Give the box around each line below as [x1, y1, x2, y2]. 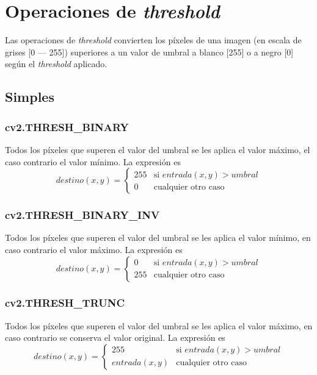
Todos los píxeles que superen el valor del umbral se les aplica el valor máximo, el [5, 143, 310, 155]
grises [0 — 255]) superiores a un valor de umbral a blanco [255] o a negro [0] [5, 45, 294, 58]
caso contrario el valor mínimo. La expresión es [5, 155, 181, 168]
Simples [5, 87, 54, 106]
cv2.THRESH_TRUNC [5, 295, 125, 310]
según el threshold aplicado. [5, 57, 107, 70]
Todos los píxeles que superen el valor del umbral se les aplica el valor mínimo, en [5, 231, 311, 244]
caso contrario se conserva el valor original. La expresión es [5, 331, 225, 344]
